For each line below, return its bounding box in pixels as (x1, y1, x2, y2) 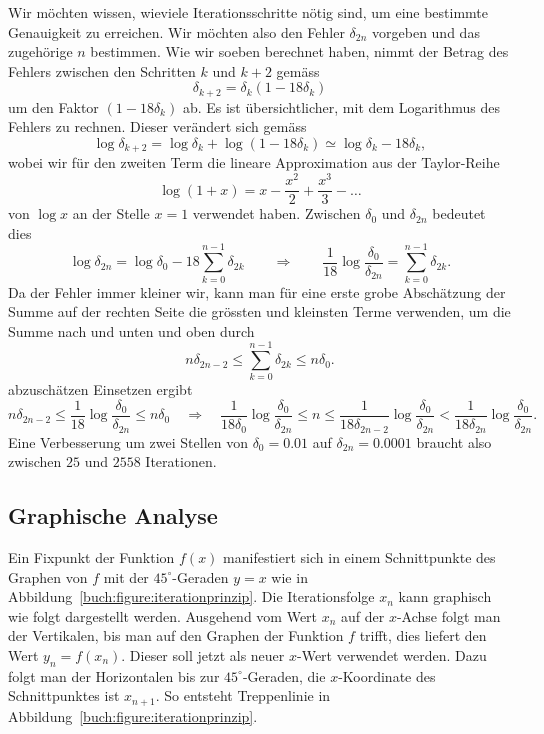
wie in (271, 566, 308, 587)
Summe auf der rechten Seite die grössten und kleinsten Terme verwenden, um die (8, 301, 511, 322)
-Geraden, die (242, 665, 326, 686)
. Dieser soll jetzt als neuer (121, 644, 285, 665)
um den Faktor (8, 96, 99, 117)
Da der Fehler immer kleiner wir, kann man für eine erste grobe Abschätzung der (8, 281, 506, 302)
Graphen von (8, 566, 88, 587)
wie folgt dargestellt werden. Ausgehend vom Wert (8, 605, 318, 626)
